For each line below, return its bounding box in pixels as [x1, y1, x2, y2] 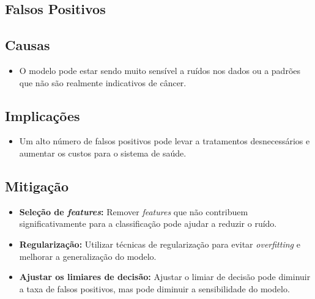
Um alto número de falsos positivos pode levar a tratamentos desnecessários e [19, 135, 310, 147]
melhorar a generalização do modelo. [19, 249, 157, 262]
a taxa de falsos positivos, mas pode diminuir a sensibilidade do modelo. [19, 282, 290, 295]
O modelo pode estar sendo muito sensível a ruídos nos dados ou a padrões [19, 64, 301, 76]
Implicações [5, 106, 80, 125]
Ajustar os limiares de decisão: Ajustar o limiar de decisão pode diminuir [19, 270, 311, 283]
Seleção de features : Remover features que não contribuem [19, 205, 248, 218]
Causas [5, 35, 50, 54]
